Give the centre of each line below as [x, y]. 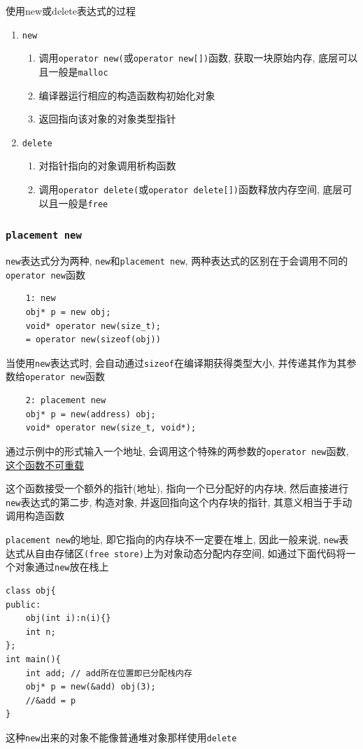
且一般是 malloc [73, 71]
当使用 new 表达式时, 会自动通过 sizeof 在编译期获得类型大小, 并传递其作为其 [176, 362]
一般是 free [83, 203]
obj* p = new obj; [68, 312]
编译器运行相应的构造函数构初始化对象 [127, 95]
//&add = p [51, 700]
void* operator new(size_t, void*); [111, 428]
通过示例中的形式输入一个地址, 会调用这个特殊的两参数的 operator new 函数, [177, 450]
